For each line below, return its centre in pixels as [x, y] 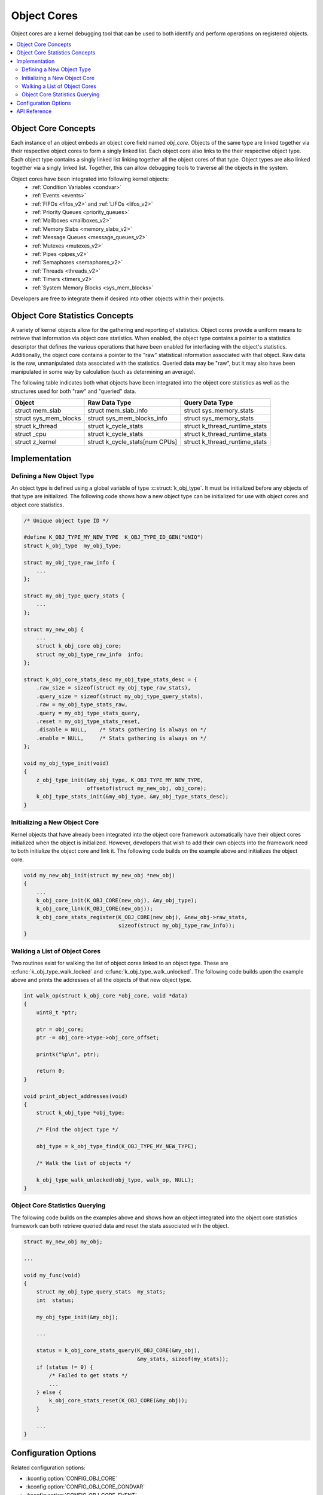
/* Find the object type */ [77, 1130]
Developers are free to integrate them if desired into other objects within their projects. [118, 298]
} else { [49, 1392]
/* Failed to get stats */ [88, 1376]
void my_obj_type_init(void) [66, 763]
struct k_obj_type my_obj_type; [73, 545]
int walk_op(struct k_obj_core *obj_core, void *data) [106, 995]
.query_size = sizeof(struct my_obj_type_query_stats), [120, 696]
